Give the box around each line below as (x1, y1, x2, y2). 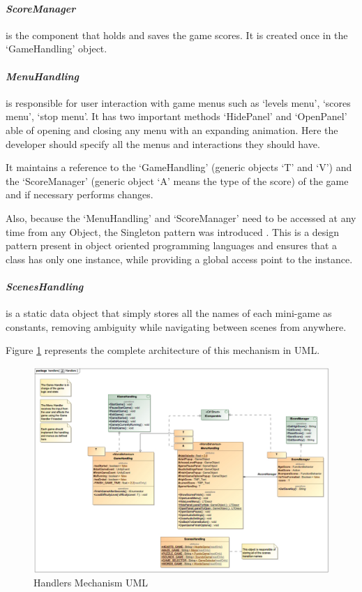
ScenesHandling (6, 279, 84, 293)
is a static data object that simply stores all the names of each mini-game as (6, 306, 332, 320)
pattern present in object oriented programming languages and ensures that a (6, 238, 338, 253)
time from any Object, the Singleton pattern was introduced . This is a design (6, 224, 339, 239)
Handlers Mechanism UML (33, 575, 149, 590)
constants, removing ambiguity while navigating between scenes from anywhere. (6, 319, 347, 334)
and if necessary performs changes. (6, 187, 153, 202)
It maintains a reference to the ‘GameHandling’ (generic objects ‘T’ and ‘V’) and (6, 160, 352, 175)
